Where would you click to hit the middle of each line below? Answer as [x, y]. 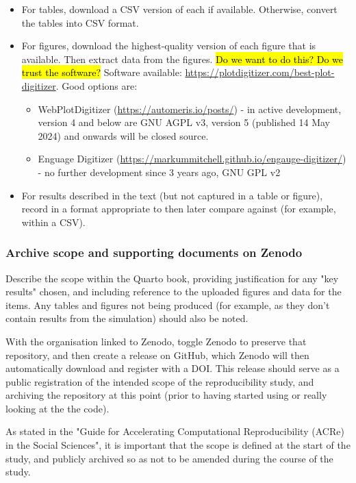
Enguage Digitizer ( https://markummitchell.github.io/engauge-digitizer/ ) [192, 159]
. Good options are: [97, 85]
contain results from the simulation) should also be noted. [127, 318]
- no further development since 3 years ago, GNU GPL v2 [159, 172]
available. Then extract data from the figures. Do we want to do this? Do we [182, 59]
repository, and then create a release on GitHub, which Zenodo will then [157, 355]
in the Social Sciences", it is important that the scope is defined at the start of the [178, 445]
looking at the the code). [58, 408]
